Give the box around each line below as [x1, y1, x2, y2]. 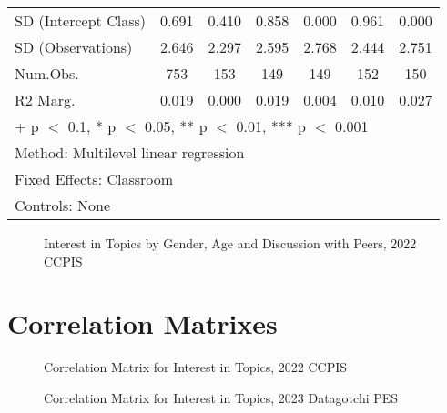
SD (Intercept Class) [15, 10, 146, 31]
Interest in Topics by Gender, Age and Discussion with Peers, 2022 [44, 234, 417, 252]
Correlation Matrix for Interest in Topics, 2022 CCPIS [44, 358, 348, 377]
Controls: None [15, 195, 111, 216]
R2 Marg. [15, 89, 76, 110]
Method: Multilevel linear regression [15, 142, 245, 163]
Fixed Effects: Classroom [15, 168, 174, 189]
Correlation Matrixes [7, 305, 278, 342]
